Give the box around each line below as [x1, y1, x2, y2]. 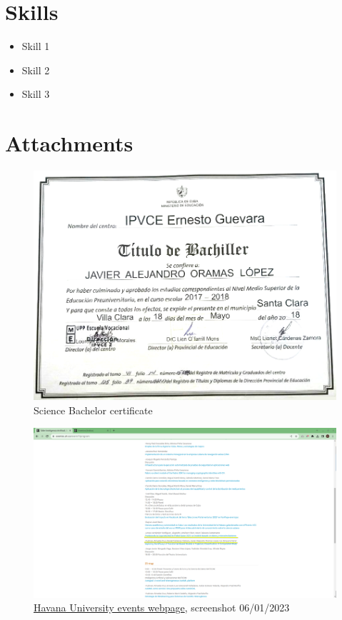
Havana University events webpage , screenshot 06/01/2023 [34, 600, 290, 615]
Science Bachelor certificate [34, 402, 153, 417]
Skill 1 [21, 39, 50, 54]
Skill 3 [21, 86, 50, 101]
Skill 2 [21, 62, 50, 77]
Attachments [5, 129, 134, 158]
